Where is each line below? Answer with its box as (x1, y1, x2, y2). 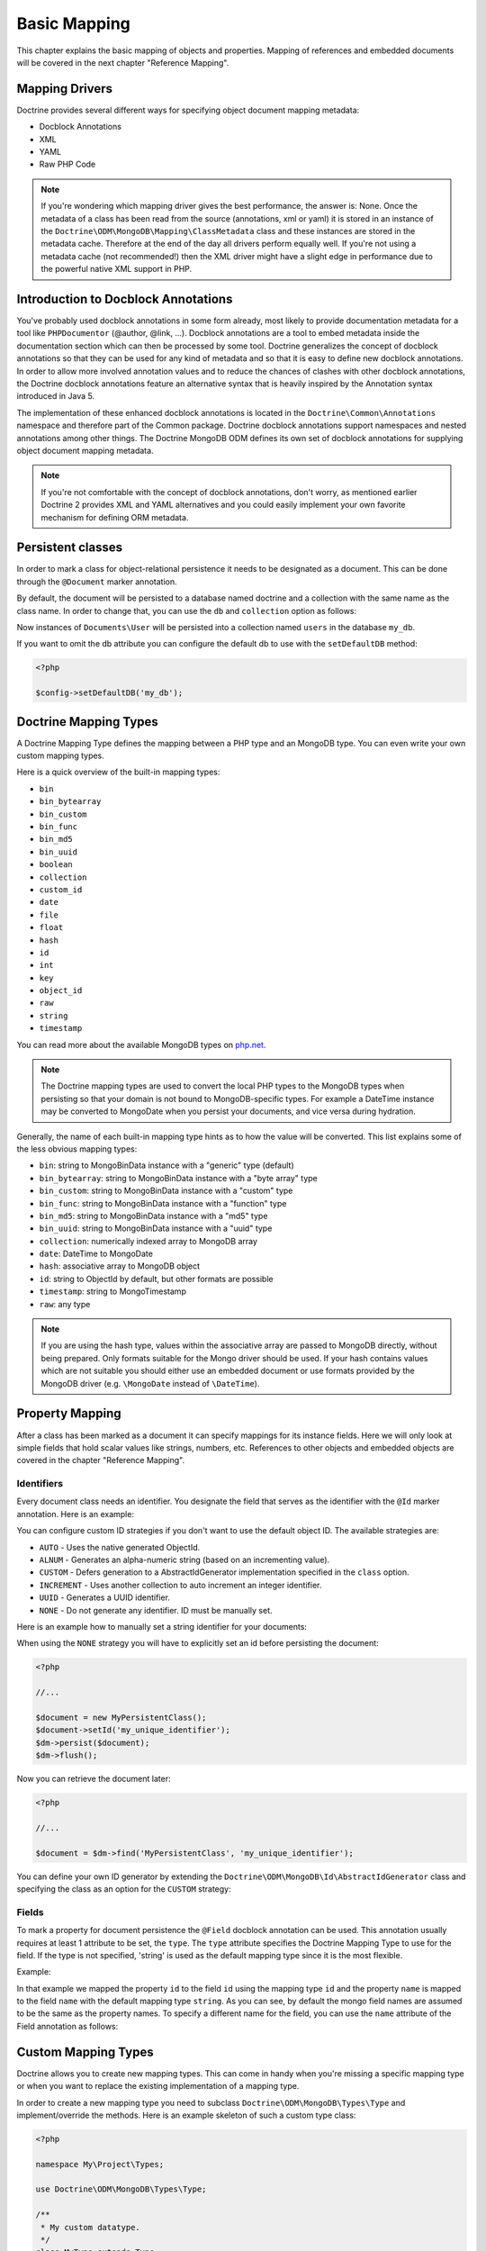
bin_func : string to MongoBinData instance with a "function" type (39, 1198, 287, 1208)
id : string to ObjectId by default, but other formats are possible (39, 1273, 274, 1284)
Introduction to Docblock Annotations (16, 291, 233, 306)
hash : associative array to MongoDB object (39, 1261, 201, 1271)
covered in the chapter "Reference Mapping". (16, 1455, 184, 1466)
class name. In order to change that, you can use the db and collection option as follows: (16, 605, 357, 616)
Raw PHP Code (39, 158, 96, 170)
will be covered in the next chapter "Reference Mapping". (16, 57, 229, 68)
